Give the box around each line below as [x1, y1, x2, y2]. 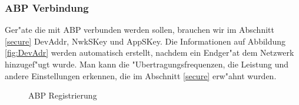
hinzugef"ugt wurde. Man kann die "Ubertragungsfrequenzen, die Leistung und [5, 58, 289, 70]
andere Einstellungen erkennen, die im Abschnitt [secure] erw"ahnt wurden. [5, 69, 277, 82]
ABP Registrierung [28, 89, 97, 101]
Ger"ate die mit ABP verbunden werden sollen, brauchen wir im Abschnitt [5, 23, 274, 36]
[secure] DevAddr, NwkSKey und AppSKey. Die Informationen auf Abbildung [5, 35, 286, 47]
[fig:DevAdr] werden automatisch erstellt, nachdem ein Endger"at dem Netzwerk [5, 46, 294, 59]
